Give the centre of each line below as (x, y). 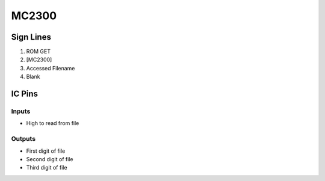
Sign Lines (31, 37)
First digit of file (46, 151)
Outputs (23, 139)
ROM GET (39, 52)
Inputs (21, 111)
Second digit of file (50, 159)
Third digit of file (47, 168)
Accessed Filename (51, 68)
